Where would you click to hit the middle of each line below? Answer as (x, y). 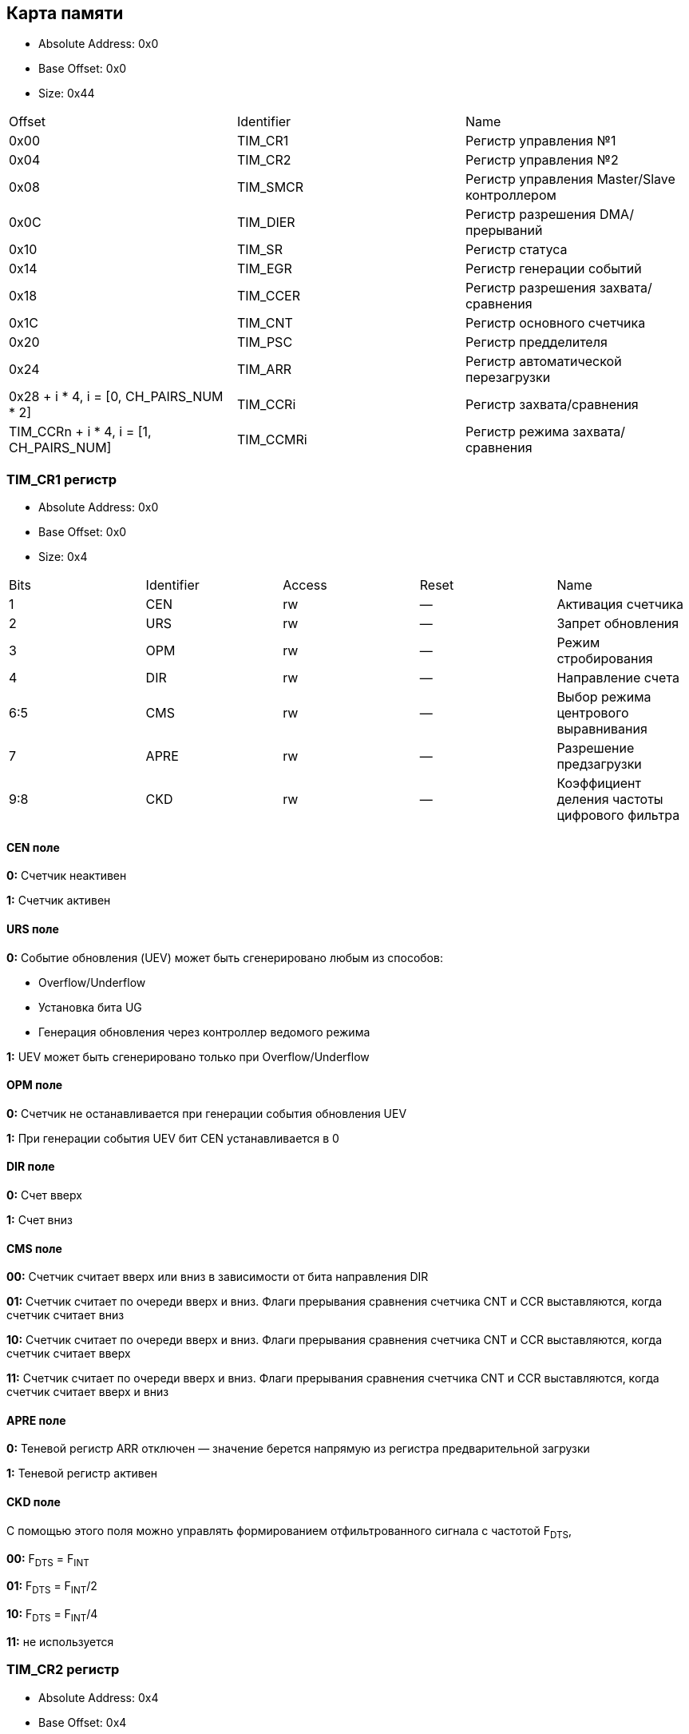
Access (305, 585)
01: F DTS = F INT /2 (52, 1588)
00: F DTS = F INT (48, 1560)
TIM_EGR (264, 269)
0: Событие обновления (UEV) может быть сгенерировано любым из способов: (225, 957)
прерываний (504, 231)
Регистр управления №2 (542, 160)
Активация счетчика (620, 605)
